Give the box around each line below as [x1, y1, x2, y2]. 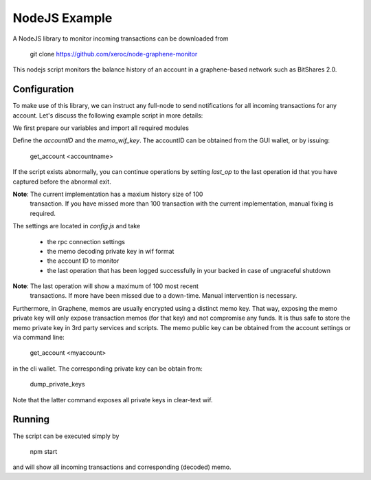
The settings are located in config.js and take [12, 222, 141, 230]
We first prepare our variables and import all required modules [12, 124, 189, 132]
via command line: [12, 334, 65, 342]
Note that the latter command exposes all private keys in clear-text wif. [12, 395, 213, 404]
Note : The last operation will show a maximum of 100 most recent [12, 282, 199, 290]
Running [12, 413, 50, 426]
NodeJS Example [12, 10, 113, 25]
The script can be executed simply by [12, 432, 120, 440]
